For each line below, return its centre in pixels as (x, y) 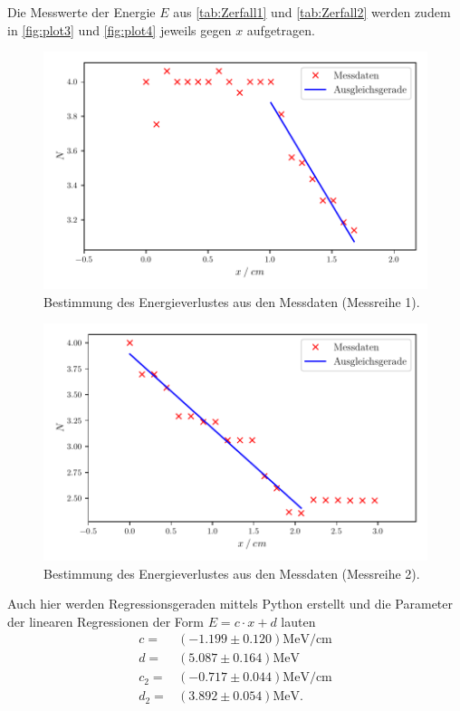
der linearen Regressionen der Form (105, 621)
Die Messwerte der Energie (81, 12)
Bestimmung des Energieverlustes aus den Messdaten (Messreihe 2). (232, 573)
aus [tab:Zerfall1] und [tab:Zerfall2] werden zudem (312, 12)
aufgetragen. (281, 29)
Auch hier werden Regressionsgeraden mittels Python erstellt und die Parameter (230, 604)
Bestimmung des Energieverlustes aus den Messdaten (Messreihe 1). (232, 301)
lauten (298, 621)
